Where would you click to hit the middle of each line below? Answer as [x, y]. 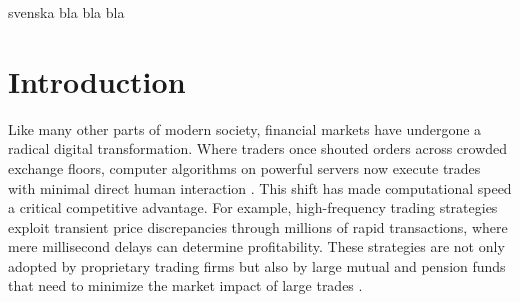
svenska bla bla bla [66, 12]
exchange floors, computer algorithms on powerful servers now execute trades [244, 167]
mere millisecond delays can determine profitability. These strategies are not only [256, 246]
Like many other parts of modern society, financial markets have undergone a [245, 128]
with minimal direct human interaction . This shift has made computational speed [260, 187]
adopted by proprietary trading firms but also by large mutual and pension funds [257, 265]
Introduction [97, 80]
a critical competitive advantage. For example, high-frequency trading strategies [253, 207]
